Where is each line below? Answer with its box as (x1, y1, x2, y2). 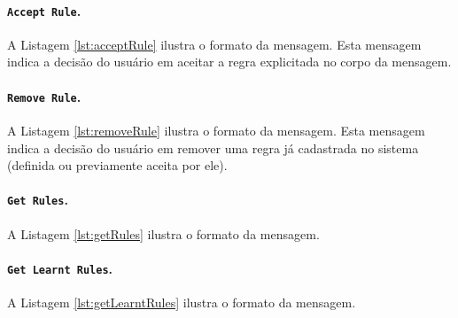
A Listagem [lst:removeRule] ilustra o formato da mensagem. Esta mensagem (7, 120, 425, 139)
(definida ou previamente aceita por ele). (7, 156, 228, 175)
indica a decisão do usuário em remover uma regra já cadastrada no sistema (7, 138, 419, 157)
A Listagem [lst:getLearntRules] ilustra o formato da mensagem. (7, 293, 356, 311)
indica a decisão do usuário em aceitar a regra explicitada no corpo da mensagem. (7, 52, 452, 71)
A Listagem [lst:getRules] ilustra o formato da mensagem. (7, 224, 320, 243)
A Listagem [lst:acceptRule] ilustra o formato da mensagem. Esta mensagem (7, 35, 422, 53)
